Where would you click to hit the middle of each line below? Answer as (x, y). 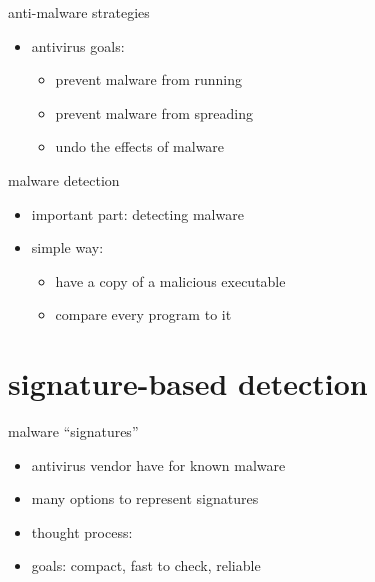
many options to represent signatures (145, 498)
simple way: (67, 247)
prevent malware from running (149, 79)
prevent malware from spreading (154, 112)
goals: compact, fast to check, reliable (146, 565)
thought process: (82, 531)
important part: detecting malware (137, 213)
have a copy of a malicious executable (170, 280)
